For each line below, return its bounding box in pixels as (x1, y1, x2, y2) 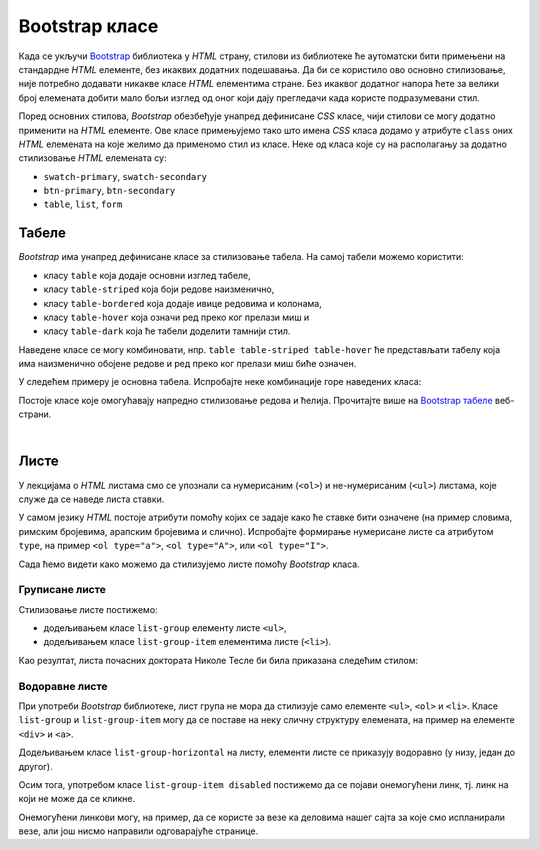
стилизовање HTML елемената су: (18, 152, 167, 164)
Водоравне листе (18, 679, 108, 693)
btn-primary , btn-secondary (43, 185, 176, 197)
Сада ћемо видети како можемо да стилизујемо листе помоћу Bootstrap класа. (18, 558, 360, 570)
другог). (18, 760, 54, 772)
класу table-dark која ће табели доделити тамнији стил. (43, 325, 291, 337)
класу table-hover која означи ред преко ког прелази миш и (43, 311, 310, 323)
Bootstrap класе (18, 15, 159, 37)
